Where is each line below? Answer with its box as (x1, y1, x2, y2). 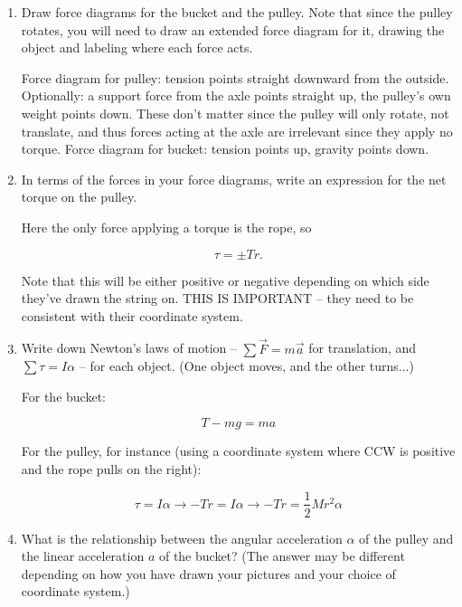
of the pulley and (359, 528, 454, 547)
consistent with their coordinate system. (21, 306, 243, 325)
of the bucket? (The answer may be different (158, 546, 405, 565)
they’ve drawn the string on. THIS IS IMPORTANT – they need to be (21, 289, 414, 308)
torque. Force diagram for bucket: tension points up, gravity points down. (21, 139, 429, 158)
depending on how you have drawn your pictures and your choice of (21, 564, 396, 583)
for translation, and (308, 338, 417, 357)
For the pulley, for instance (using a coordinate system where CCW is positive (21, 441, 456, 460)
